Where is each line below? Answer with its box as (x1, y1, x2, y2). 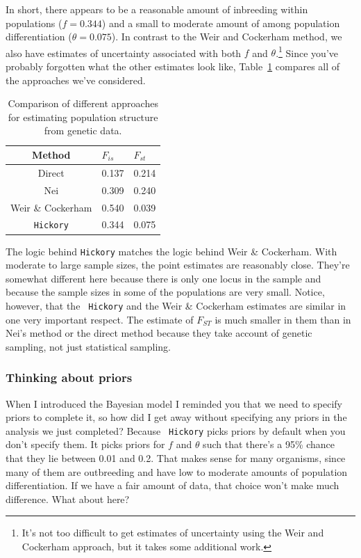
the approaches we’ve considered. (6, 72, 146, 87)
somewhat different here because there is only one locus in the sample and (6, 271, 321, 285)
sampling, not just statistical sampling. (6, 339, 171, 353)
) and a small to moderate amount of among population (101, 15, 340, 30)
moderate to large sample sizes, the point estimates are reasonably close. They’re (6, 257, 350, 272)
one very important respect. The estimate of (6, 312, 194, 326)
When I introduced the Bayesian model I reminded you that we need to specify (6, 396, 342, 410)
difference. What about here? (6, 491, 130, 506)
